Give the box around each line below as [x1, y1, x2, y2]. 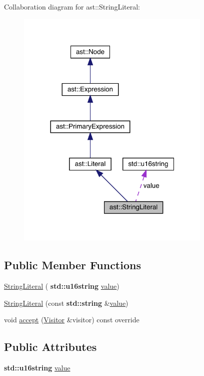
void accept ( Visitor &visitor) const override [4, 314, 139, 325]
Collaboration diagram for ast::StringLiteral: [4, 2, 140, 12]
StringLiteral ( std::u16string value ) [4, 281, 119, 291]
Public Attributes [4, 339, 97, 354]
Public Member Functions [4, 257, 141, 273]
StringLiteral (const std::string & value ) [4, 297, 128, 308]
